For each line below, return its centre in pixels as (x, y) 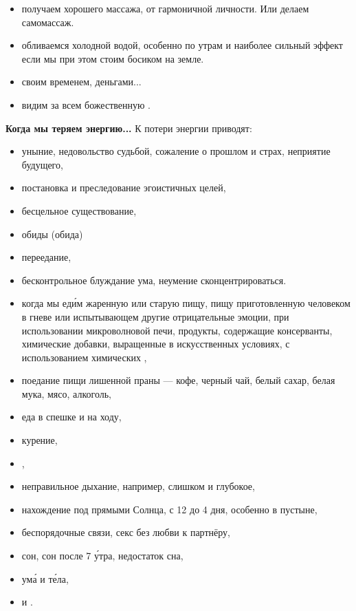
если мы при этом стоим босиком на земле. (113, 58)
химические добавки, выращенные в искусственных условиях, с (156, 344)
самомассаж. (48, 22)
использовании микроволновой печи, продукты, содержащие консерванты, (177, 330)
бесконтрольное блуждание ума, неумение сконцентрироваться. (154, 280)
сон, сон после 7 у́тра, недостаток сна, (102, 556)
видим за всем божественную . (86, 104)
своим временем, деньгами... (81, 82)
